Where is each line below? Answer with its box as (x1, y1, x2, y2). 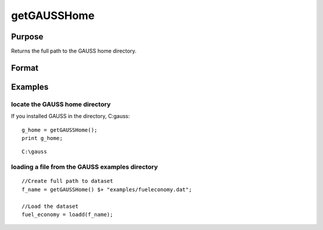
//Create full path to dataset (22, 178, 114, 185)
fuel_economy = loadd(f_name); (22, 211, 114, 217)
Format (11, 63, 39, 73)
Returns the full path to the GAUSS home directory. (11, 48, 137, 55)
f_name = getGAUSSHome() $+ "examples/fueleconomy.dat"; (22, 186, 193, 193)
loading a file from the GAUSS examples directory (11, 163, 158, 171)
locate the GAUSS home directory (11, 100, 111, 108)
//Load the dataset (22, 203, 79, 210)
